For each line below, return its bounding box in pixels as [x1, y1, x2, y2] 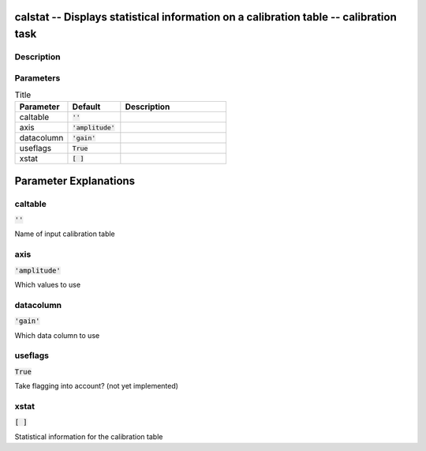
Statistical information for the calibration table [14, 431, 163, 442]
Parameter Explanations [14, 174, 136, 187]
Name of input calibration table [14, 229, 116, 239]
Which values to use [14, 280, 81, 289]
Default [72, 101, 101, 112]
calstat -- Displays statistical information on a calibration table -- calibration [14, 10, 398, 24]
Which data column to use [14, 330, 100, 340]
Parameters [14, 72, 61, 83]
